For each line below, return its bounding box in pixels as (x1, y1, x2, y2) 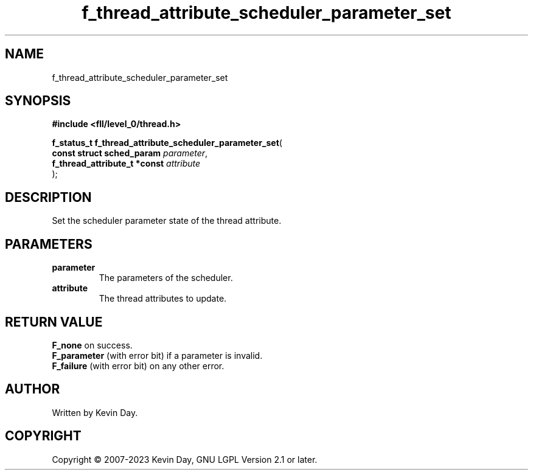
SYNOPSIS (5, 93, 71, 109)
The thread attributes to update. (99, 293, 227, 304)
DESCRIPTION (5, 189, 92, 205)
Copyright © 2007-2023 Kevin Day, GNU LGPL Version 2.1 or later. (52, 454, 318, 465)
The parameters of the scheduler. (99, 272, 233, 283)
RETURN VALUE (5, 314, 103, 330)
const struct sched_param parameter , (52, 148, 208, 159)
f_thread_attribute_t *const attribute (52, 158, 201, 169)
